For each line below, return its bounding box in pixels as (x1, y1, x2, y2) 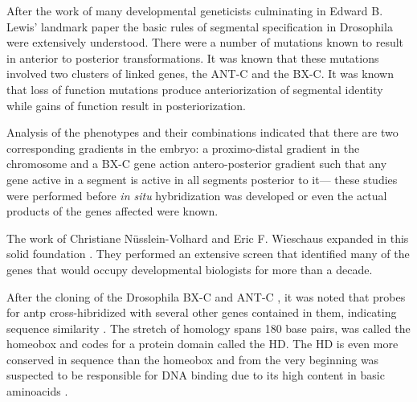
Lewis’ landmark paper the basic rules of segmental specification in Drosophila (6, 18, 393, 35)
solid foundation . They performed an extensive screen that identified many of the (6, 245, 410, 262)
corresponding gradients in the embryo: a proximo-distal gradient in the (6, 139, 360, 156)
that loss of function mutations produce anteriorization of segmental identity (6, 80, 383, 97)
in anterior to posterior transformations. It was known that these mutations (6, 49, 379, 66)
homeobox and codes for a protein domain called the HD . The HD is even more (6, 335, 399, 352)
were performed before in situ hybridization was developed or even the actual (6, 187, 387, 203)
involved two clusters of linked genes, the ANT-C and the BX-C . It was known (6, 65, 394, 82)
